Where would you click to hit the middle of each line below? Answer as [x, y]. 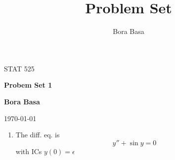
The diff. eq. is [38, 135]
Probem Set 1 [28, 85]
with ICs [29, 151]
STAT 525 [19, 68]
